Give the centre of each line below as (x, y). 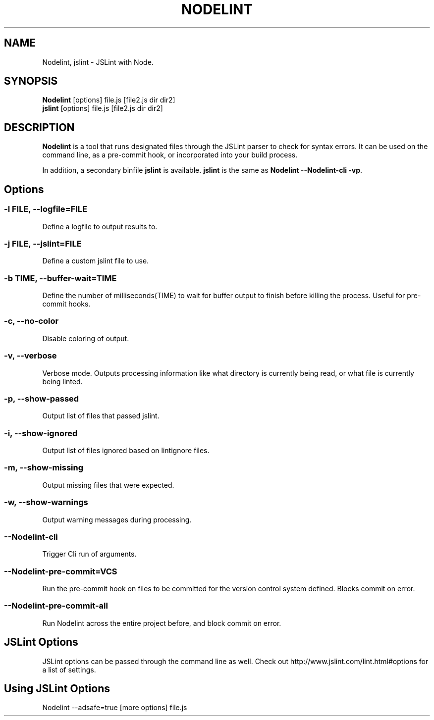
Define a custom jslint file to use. (96, 261)
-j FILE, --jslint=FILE (43, 243)
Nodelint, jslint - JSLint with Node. (98, 62)
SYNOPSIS (31, 81)
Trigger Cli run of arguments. (89, 554)
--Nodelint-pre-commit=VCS (61, 571)
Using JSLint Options (57, 689)
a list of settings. (69, 669)
